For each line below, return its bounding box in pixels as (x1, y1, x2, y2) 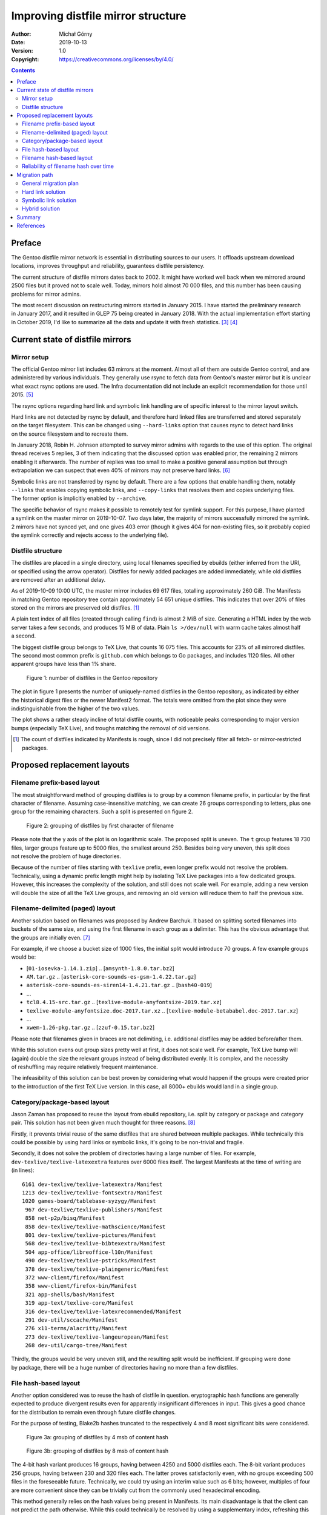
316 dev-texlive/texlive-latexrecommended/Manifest (25, 1308, 182, 1315)
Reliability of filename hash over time (22, 162, 114, 170)
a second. (11, 632, 36, 639)
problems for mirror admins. (11, 290, 81, 298)
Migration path (16, 171, 53, 178)
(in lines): (11, 1167, 35, 1174)
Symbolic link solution (22, 196, 77, 204)
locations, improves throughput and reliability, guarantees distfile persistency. (11, 262, 205, 270)
